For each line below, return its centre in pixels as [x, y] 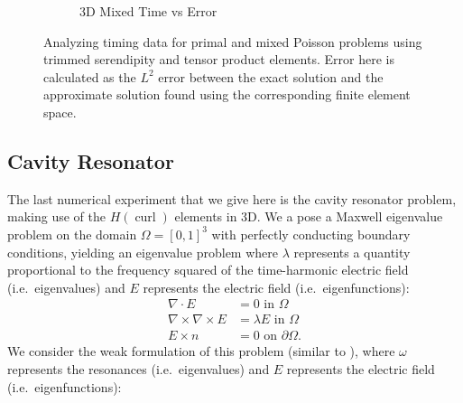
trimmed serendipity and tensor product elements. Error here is [219, 59]
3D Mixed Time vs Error [148, 11]
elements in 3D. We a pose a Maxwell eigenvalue [309, 216]
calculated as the [90, 76]
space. [60, 112]
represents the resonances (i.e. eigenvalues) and [139, 369]
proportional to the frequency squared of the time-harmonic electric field [208, 270]
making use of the [56, 216]
